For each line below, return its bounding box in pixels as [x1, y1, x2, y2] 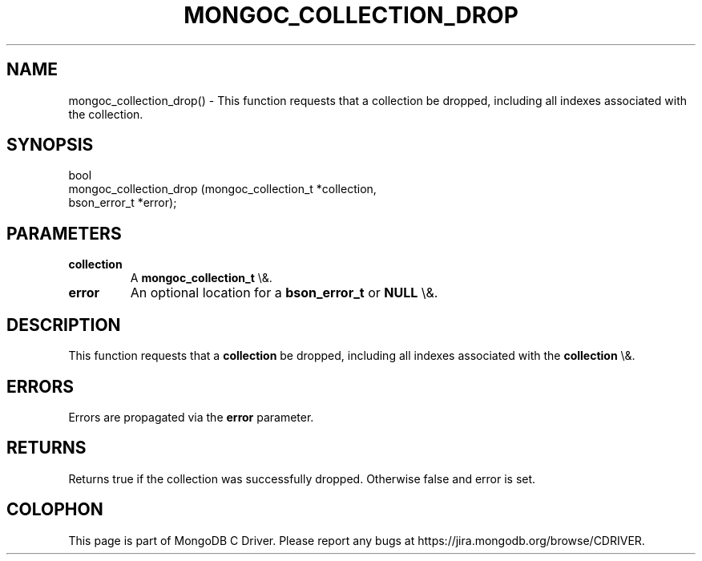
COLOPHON [6, 499, 103, 520]
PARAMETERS [6, 223, 122, 244]
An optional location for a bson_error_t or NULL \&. [130, 285, 438, 301]
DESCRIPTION [6, 314, 121, 335]
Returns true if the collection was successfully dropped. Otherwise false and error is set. [68, 471, 536, 486]
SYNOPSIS [6, 135, 94, 155]
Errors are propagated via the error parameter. [68, 410, 314, 424]
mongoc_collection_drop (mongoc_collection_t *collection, [68, 182, 377, 196]
